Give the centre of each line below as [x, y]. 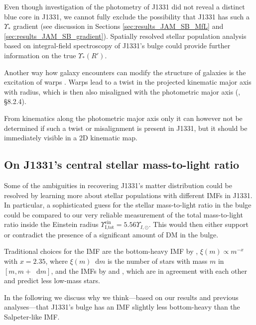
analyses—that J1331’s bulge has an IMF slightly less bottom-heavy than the [122, 307]
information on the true [40, 55]
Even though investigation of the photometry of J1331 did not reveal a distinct [125, 6]
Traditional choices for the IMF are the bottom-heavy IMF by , [101, 251]
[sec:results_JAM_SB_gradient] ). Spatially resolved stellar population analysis [125, 36]
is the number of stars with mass [157, 261]
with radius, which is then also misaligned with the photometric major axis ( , [122, 91]
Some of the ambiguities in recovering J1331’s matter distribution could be [118, 185]
